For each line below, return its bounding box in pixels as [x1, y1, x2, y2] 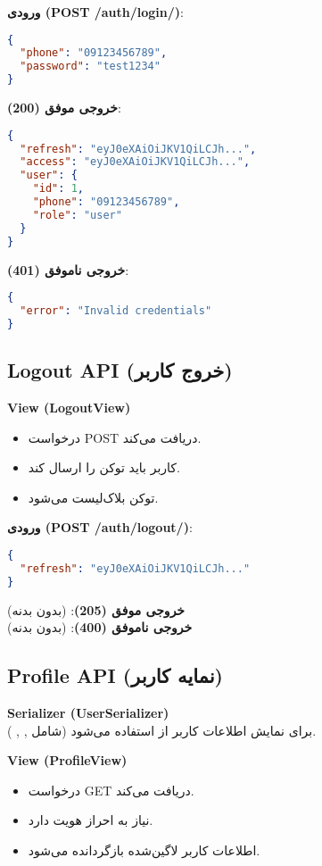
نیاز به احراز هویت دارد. [28, 811, 153, 829]
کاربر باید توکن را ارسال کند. [28, 458, 180, 477]
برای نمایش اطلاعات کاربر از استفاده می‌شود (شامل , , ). [7, 720, 317, 739]
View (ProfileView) [7, 751, 128, 770]
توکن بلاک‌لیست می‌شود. [28, 487, 159, 506]
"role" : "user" [32, 208, 122, 221]
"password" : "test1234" [20, 60, 161, 73]
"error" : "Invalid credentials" [20, 304, 212, 318]
